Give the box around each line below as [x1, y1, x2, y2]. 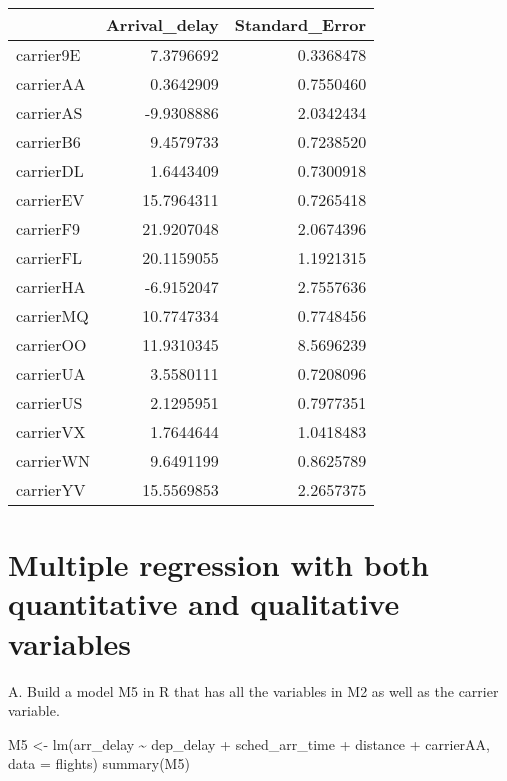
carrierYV [16, 478, 86, 501]
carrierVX [16, 420, 86, 443]
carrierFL [16, 246, 82, 269]
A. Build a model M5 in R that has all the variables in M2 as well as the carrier [8, 680, 499, 701]
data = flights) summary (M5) [8, 753, 190, 774]
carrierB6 [16, 130, 81, 153]
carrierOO [16, 333, 87, 356]
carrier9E [16, 43, 81, 66]
